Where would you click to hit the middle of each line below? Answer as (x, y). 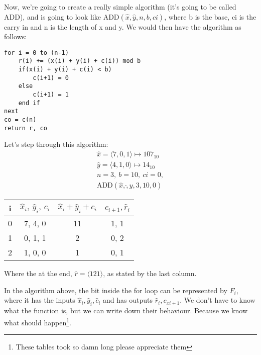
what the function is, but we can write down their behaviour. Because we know (126, 310)
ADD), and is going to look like (52, 16)
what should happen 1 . (38, 321)
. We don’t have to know (218, 300)
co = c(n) (20, 120)
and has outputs (128, 300)
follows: (16, 36)
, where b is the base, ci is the (210, 16)
